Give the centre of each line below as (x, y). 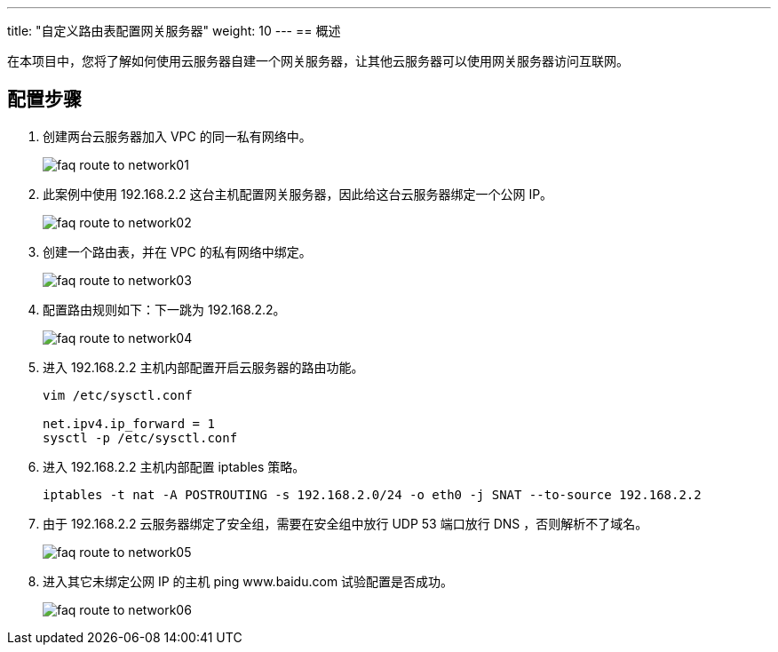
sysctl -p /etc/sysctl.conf (140, 437)
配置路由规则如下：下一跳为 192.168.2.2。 (164, 309)
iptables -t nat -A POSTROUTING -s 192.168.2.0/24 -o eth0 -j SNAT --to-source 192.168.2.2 (372, 494)
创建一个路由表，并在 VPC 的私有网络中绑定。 (177, 251)
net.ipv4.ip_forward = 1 (129, 423)
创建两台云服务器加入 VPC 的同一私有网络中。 (177, 136)
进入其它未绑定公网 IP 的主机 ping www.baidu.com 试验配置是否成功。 (248, 581)
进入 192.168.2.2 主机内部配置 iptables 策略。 (174, 466)
